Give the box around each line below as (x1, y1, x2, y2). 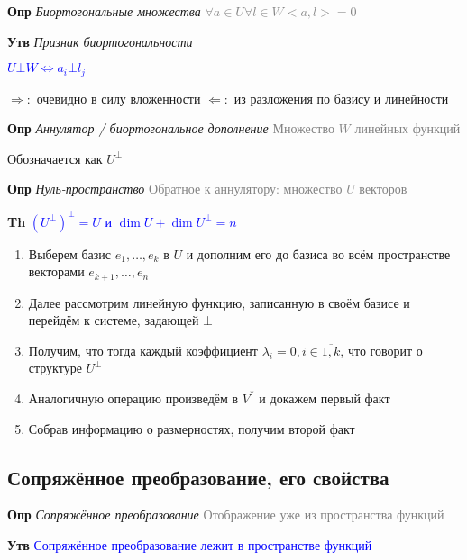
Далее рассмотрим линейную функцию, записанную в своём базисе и (28, 293, 410, 312)
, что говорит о (340, 340, 423, 359)
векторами (28, 262, 85, 281)
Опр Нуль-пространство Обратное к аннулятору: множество (7, 179, 343, 198)
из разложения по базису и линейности (233, 88, 449, 107)
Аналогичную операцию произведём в (28, 388, 239, 407)
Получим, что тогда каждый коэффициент (28, 340, 258, 359)
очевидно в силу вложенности (36, 88, 201, 107)
